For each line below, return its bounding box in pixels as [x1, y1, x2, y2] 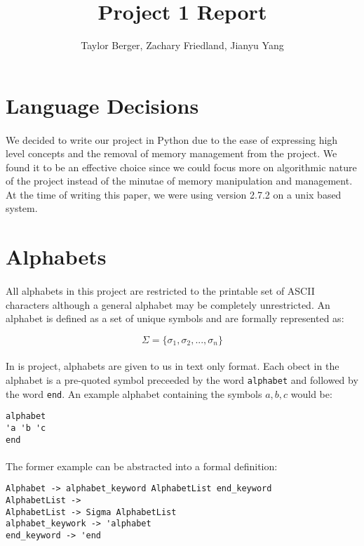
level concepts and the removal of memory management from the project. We [6, 146, 337, 161]
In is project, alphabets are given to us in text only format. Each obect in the [6, 359, 339, 373]
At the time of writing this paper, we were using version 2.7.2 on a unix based [6, 187, 342, 201]
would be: [290, 386, 332, 401]
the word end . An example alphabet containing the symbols [6, 386, 262, 401]
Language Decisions [6, 91, 199, 119]
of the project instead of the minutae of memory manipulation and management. [6, 173, 353, 188]
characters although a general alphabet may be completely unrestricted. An [6, 297, 330, 312]
